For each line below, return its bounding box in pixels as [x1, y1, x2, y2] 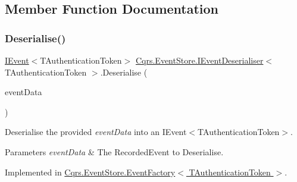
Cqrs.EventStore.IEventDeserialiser [135, 54, 264, 66]
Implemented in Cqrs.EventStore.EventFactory [5, 165, 176, 178]
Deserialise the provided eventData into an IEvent [5, 125, 187, 138]
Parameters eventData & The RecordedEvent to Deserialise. [5, 145, 224, 158]
